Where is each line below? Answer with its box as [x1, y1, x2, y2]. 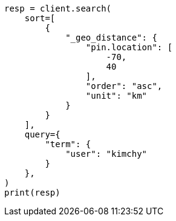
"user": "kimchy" [65, 149, 148, 159]
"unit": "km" [85, 91, 148, 101]
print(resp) [4, 188, 60, 197]
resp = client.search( [4, 4, 112, 13]
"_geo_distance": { [65, 33, 157, 42]
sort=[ [24, 13, 56, 23]
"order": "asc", [85, 81, 163, 91]
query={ [24, 130, 60, 139]
